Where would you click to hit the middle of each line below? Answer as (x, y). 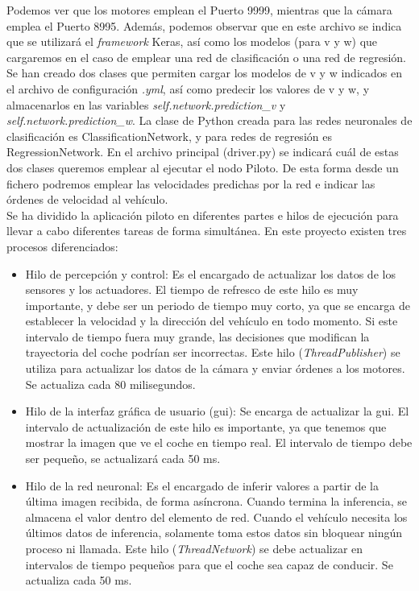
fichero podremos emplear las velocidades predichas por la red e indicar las (191, 183)
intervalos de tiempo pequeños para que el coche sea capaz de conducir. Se (209, 564)
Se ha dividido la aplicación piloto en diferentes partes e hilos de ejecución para (203, 215)
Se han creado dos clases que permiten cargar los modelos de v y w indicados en (204, 73)
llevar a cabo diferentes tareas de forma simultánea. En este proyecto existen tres (207, 231)
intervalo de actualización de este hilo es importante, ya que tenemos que (206, 426)
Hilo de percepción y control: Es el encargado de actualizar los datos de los (210, 273)
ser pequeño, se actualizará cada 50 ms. (123, 459)
